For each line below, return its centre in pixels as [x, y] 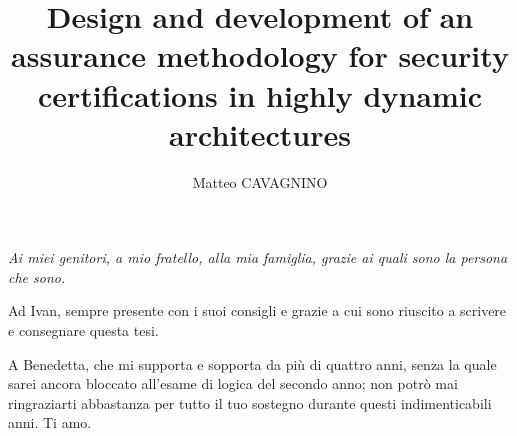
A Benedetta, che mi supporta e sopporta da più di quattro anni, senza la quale [252, 363]
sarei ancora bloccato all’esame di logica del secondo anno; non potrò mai [233, 383]
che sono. [37, 276]
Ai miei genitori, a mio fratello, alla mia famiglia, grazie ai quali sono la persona [258, 257]
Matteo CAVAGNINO [260, 181]
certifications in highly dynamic [260, 94]
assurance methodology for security [260, 55]
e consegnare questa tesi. [83, 330]
